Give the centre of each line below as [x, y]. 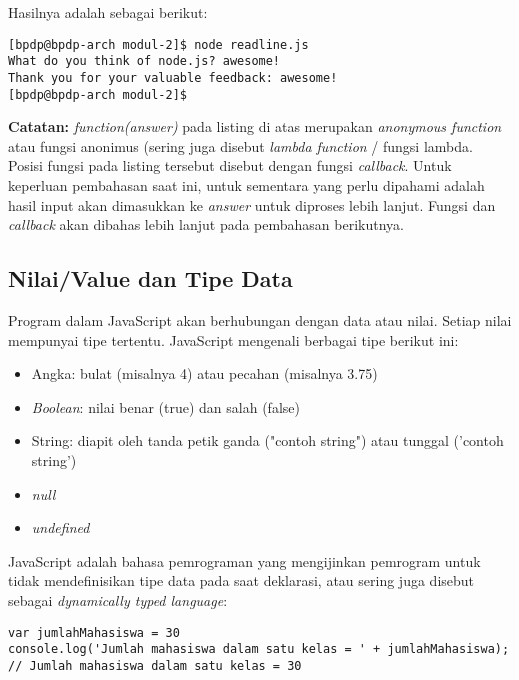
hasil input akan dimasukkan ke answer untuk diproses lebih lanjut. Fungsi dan [252, 204]
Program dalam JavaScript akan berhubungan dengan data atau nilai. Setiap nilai [260, 319]
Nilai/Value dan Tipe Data [150, 278]
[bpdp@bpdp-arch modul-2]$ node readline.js [158, 44]
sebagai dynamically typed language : [118, 599]
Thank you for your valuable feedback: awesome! [173, 77]
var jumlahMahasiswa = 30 [94, 632]
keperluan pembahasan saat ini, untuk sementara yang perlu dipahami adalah [246, 185]
